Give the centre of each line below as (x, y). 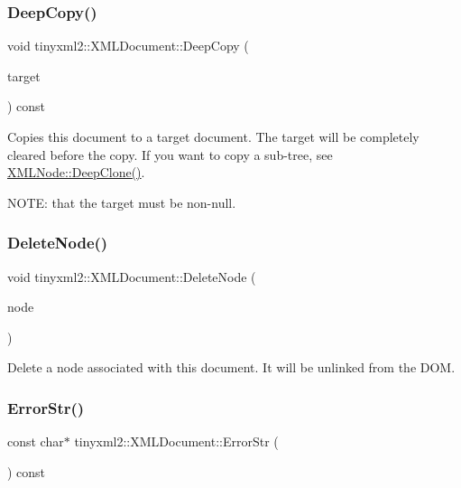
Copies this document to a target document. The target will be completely (213, 136)
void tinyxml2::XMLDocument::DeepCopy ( (128, 46)
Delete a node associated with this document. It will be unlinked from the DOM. (231, 367)
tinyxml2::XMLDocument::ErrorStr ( (176, 441)
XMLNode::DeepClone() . (76, 172)
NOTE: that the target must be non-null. (122, 202)
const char (36, 441)
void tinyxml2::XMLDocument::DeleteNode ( (132, 276)
